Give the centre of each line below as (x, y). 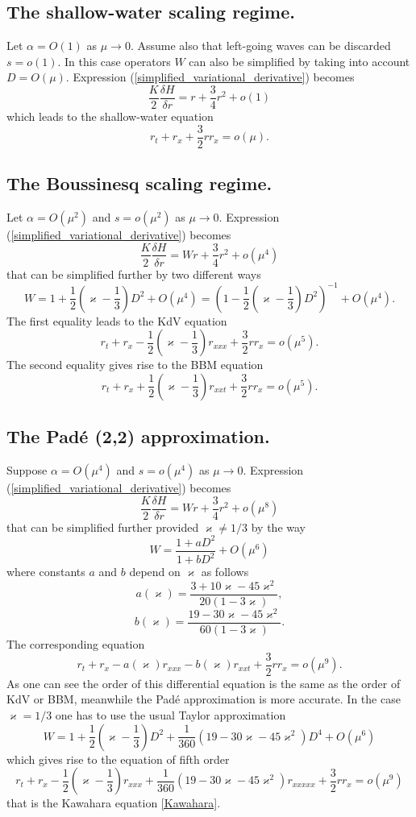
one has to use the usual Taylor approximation (171, 714)
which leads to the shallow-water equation (110, 116)
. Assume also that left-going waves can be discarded (260, 46)
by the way (278, 527)
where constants (46, 572)
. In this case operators (114, 61)
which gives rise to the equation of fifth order (118, 759)
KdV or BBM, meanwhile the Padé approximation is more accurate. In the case (204, 699)
